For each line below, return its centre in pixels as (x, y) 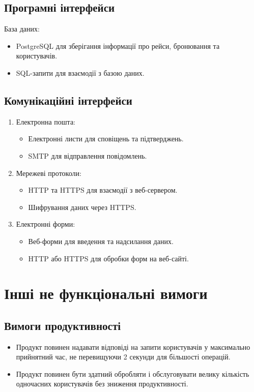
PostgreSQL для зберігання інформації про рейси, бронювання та (118, 46)
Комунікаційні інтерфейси (68, 100)
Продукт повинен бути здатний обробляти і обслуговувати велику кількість (133, 373)
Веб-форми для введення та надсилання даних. (101, 241)
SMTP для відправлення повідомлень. (88, 155)
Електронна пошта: (46, 121)
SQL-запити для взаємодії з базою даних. (80, 72)
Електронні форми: (46, 224)
